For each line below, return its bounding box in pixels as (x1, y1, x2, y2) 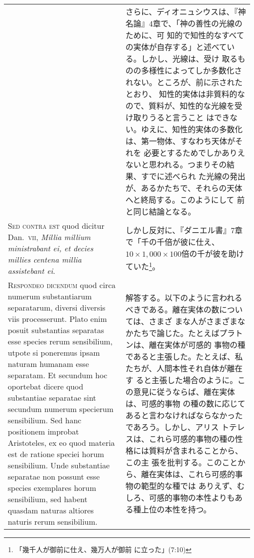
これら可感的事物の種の (148, 433, 235, 444)
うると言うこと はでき (148, 112, 230, 123)
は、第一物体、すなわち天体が (125, 135, 235, 146)
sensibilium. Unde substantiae (8, 460, 110, 471)
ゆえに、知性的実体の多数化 (141, 123, 243, 135)
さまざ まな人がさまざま (148, 315, 237, 327)
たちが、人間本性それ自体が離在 (125, 363, 243, 374)
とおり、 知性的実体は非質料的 (125, 88, 237, 99)
